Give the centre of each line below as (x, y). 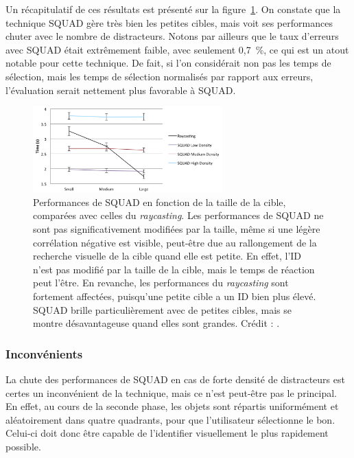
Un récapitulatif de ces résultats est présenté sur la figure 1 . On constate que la (173, 9)
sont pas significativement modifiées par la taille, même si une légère (177, 229)
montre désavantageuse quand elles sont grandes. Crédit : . (156, 323)
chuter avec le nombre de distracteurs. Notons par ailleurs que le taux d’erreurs (172, 36)
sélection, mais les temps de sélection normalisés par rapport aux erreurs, (160, 76)
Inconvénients (44, 353)
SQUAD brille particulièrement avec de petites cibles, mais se (163, 309)
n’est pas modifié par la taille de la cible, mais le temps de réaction (174, 269)
